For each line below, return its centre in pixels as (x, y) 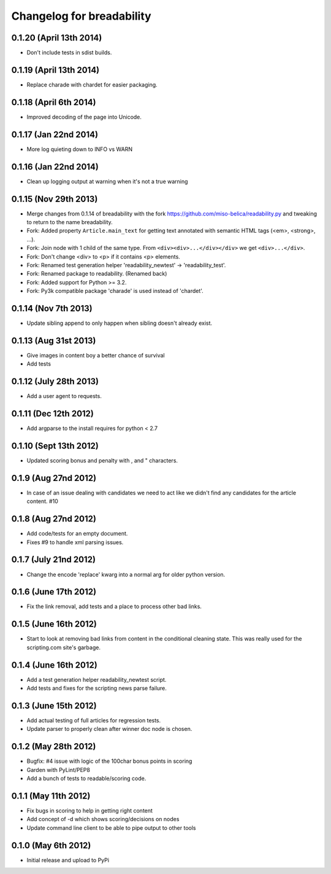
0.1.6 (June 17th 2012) (54, 592)
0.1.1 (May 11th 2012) (51, 796)
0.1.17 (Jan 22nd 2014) (55, 134)
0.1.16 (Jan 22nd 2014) (55, 167)
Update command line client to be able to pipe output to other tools (111, 828)
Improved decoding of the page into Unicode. (84, 117)
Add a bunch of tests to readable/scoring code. (86, 778)
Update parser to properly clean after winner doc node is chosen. (109, 729)
